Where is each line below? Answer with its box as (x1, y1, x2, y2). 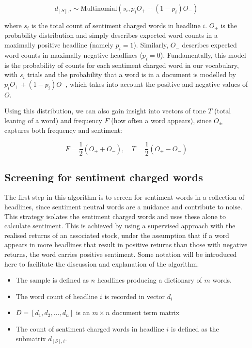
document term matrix (112, 307, 180, 317)
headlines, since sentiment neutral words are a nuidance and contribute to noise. (4, 202, 242, 212)
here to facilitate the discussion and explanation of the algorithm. (4, 258, 199, 269)
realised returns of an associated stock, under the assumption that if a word (4, 230, 229, 240)
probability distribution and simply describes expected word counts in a (4, 30, 218, 40)
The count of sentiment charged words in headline (16, 324, 164, 333)
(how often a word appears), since (111, 115, 212, 126)
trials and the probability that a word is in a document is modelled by (27, 69, 236, 79)
